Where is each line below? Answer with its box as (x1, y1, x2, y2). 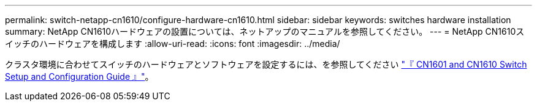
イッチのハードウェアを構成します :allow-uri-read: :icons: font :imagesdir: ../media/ (5, 38, 340, 49)
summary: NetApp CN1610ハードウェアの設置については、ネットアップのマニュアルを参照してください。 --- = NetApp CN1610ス (5, 26, 525, 37)
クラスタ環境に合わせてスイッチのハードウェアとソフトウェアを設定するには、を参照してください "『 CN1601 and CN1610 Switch (5, 59, 527, 69)
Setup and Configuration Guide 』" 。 (5, 71, 154, 82)
